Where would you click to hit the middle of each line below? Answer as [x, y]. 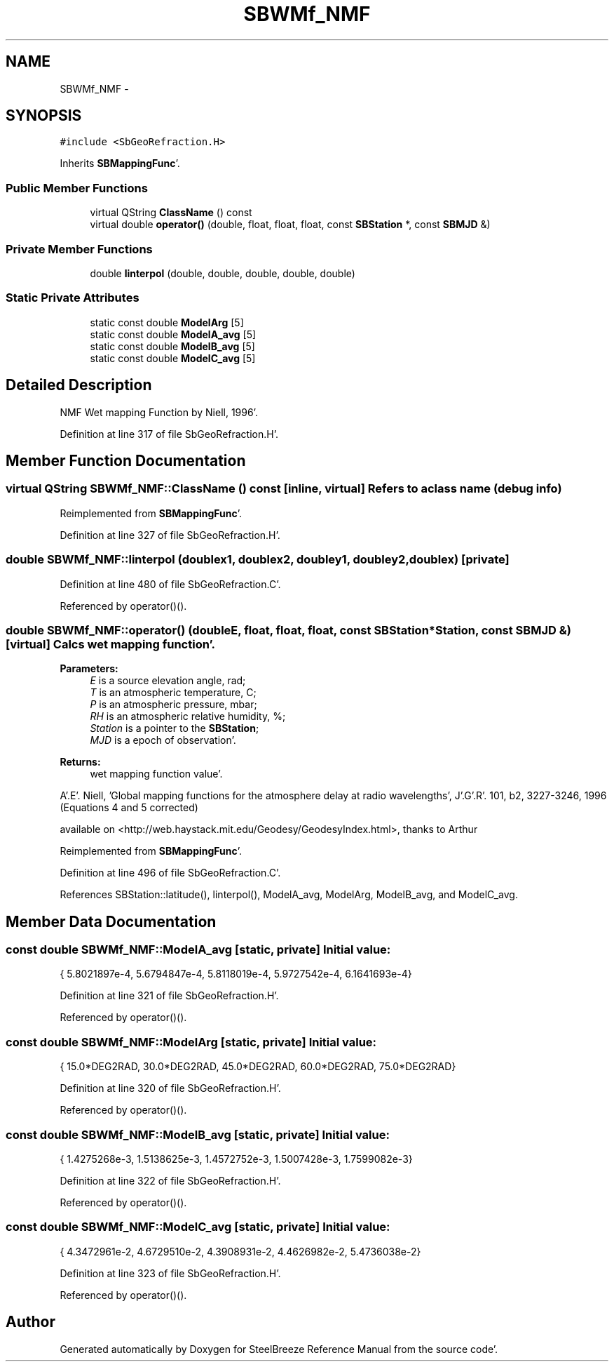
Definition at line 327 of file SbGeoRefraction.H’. [170, 535]
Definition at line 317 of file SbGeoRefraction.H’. [169, 434]
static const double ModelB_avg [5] [172, 346]
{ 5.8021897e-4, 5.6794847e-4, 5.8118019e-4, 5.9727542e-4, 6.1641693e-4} [236, 974]
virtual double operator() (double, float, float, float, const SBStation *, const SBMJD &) [290, 225]
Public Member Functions [77, 188]
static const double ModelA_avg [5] [173, 334]
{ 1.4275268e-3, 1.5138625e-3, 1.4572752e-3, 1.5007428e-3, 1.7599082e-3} [236, 1159]
